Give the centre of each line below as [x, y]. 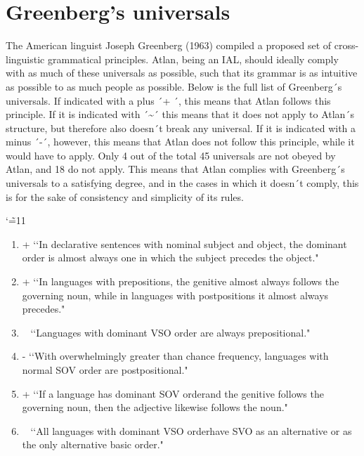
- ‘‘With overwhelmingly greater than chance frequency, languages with [175, 356]
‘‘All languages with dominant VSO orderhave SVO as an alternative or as [191, 430]
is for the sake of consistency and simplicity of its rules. [125, 196]
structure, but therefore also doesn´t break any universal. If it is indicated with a [181, 128]
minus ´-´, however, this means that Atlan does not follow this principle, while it [180, 142]
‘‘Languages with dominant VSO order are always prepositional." [170, 332]
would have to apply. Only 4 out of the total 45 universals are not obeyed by [171, 155]
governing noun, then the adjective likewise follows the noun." [155, 407]
